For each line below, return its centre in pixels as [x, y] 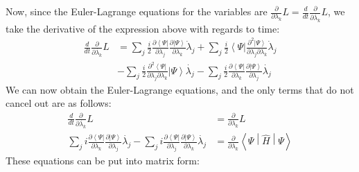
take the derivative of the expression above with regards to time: [143, 28]
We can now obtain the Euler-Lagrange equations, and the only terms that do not [180, 89]
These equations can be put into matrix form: [103, 160]
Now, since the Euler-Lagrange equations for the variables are [137, 11]
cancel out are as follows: [59, 103]
